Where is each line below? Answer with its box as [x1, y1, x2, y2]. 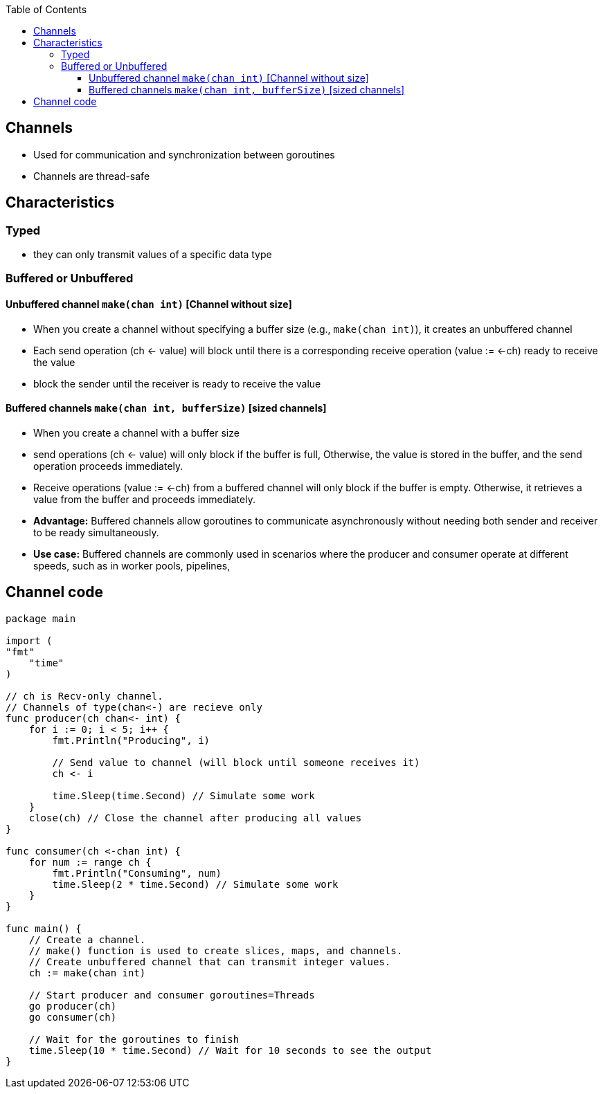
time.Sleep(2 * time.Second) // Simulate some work [52, 878, 339, 890]
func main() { [6, 922, 82, 934]
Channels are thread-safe [33, 170, 150, 182]
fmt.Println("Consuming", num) [52, 867, 222, 879]
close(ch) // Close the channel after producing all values [28, 812, 362, 823]
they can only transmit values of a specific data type [33, 248, 272, 261]
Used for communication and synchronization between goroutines [33, 148, 335, 161]
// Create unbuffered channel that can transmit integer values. [28, 956, 391, 967]
